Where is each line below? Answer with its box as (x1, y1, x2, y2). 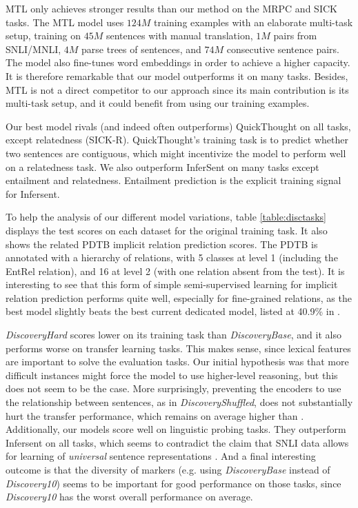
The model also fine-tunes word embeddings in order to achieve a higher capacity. (6, 55, 350, 70)
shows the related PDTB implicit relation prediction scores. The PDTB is (6, 236, 318, 251)
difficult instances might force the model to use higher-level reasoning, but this (6, 367, 338, 382)
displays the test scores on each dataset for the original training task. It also (6, 223, 328, 237)
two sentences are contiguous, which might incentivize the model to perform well (6, 145, 346, 160)
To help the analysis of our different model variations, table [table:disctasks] (6, 210, 326, 224)
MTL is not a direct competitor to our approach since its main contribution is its (6, 82, 349, 96)
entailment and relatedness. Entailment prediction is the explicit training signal (6, 173, 341, 187)
